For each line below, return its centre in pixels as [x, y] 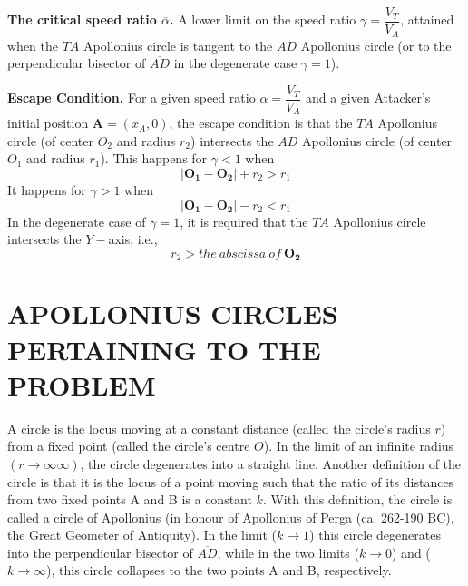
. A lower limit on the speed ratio [263, 20]
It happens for [47, 190]
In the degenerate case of [77, 221]
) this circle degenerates [375, 535]
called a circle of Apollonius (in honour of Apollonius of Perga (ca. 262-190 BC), [231, 517]
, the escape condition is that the [261, 123]
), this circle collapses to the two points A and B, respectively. [219, 570]
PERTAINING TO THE [164, 349]
